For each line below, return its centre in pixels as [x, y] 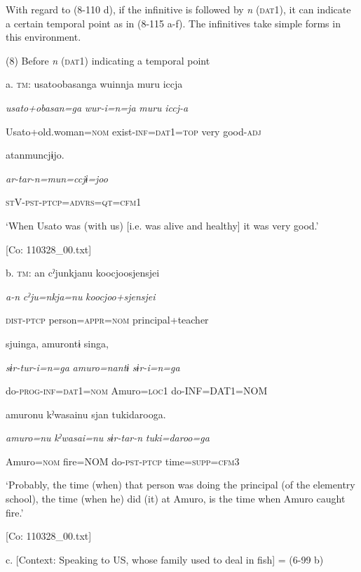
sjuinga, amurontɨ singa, [57, 343]
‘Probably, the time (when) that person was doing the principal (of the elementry [180, 485]
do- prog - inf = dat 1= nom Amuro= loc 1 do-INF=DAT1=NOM [137, 391]
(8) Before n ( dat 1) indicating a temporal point [108, 60]
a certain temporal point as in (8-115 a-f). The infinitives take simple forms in [173, 23]
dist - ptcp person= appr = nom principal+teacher [107, 320]
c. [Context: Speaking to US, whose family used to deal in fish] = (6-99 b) [165, 559]
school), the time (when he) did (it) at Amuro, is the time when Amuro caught [176, 499]
